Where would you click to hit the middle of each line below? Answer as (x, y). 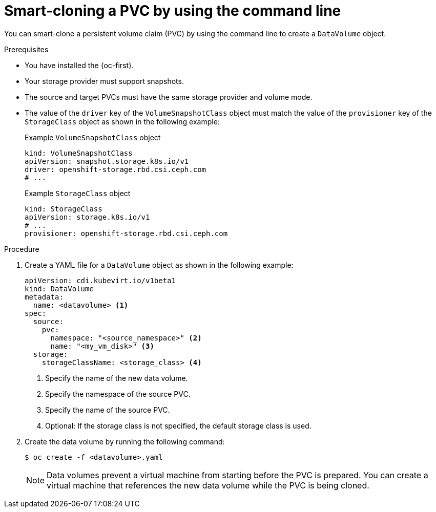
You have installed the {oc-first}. (79, 65)
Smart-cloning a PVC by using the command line (173, 11)
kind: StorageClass (64, 209)
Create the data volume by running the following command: (125, 441)
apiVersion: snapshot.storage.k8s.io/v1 (107, 161)
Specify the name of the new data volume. (117, 378)
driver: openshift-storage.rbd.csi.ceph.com (116, 169)
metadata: (44, 297)
